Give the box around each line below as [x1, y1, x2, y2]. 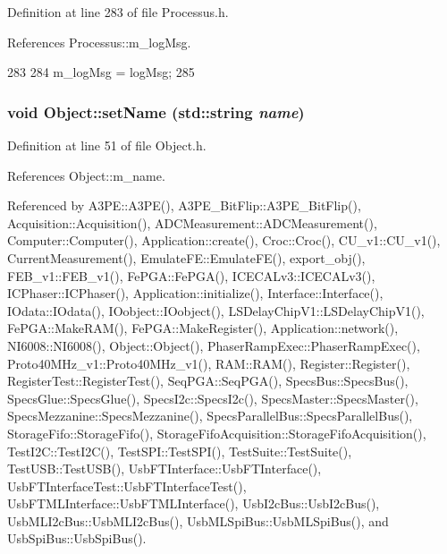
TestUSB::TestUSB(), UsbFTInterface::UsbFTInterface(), [7, 459, 322, 478]
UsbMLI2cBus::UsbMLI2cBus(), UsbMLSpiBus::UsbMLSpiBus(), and [7, 511, 389, 530]
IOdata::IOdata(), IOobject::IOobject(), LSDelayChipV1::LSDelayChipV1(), [7, 301, 425, 320]
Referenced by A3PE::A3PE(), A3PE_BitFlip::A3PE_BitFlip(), [7, 196, 361, 215]
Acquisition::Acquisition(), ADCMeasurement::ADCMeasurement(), [7, 213, 377, 232]
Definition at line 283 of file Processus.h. [7, 3, 229, 21]
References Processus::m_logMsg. [7, 32, 191, 51]
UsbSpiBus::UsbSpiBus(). [7, 529, 147, 548]
